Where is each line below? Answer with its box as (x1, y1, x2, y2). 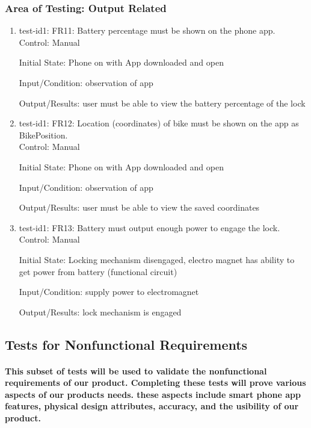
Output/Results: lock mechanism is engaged (19, 305, 182, 318)
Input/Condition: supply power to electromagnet (19, 285, 199, 298)
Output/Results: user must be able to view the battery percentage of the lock (19, 96, 306, 109)
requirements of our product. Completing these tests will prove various (5, 376, 306, 389)
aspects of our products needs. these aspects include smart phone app (5, 388, 301, 400)
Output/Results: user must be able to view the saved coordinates (19, 201, 260, 214)
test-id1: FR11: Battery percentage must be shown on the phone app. (19, 24, 276, 37)
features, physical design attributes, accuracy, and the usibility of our (5, 400, 299, 412)
